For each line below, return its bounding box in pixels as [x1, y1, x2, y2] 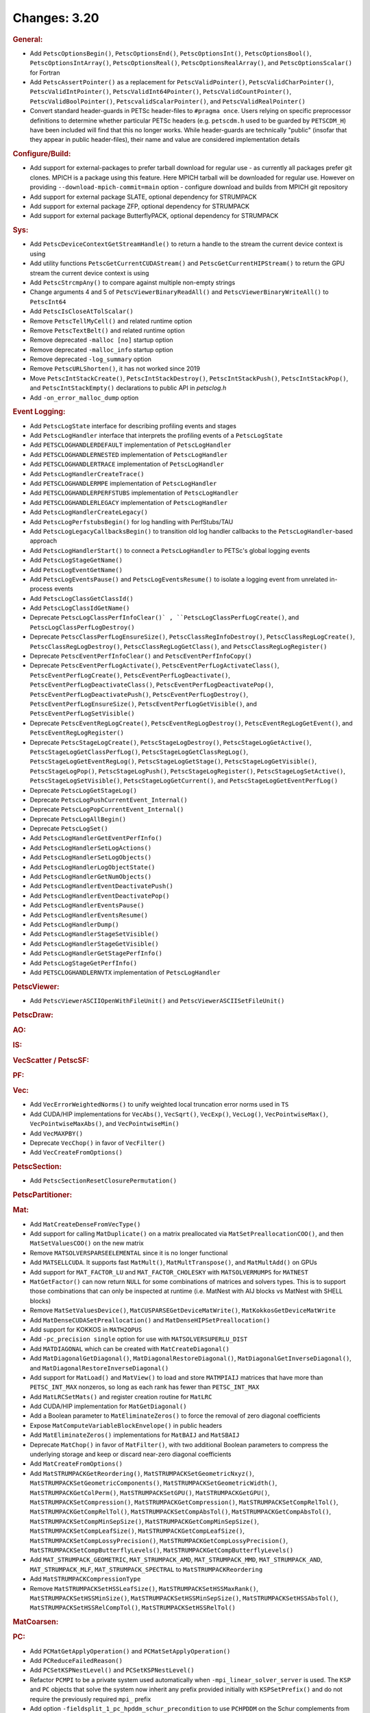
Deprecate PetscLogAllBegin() [29, 815, 127, 823]
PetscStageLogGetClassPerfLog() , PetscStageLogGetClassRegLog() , [29, 748, 249, 756]
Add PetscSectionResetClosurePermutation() [29, 1176, 177, 1185]
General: [12, 34, 43, 44]
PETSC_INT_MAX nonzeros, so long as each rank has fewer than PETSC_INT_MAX [29, 1383, 260, 1391]
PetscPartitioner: [12, 1190, 73, 1200]
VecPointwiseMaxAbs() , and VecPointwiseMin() [29, 1120, 180, 1128]
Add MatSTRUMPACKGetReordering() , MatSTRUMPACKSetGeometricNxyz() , [29, 1469, 255, 1477]
